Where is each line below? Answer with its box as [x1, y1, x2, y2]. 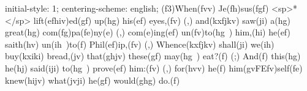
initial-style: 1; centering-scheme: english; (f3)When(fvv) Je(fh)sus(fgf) [5, 2, 269, 14]
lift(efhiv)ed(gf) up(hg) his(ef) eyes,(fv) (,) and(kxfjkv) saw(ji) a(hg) [33, 13, 290, 26]
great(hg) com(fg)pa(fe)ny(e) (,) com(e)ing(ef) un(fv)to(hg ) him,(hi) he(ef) [5, 26, 290, 38]
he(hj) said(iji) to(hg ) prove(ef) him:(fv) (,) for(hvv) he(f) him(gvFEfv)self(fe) [5, 61, 303, 74]
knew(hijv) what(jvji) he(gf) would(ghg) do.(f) [5, 73, 180, 86]
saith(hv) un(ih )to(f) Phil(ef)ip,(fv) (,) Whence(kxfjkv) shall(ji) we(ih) [5, 37, 275, 50]
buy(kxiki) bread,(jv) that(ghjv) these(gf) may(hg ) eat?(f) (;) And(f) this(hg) [5, 49, 301, 62]
